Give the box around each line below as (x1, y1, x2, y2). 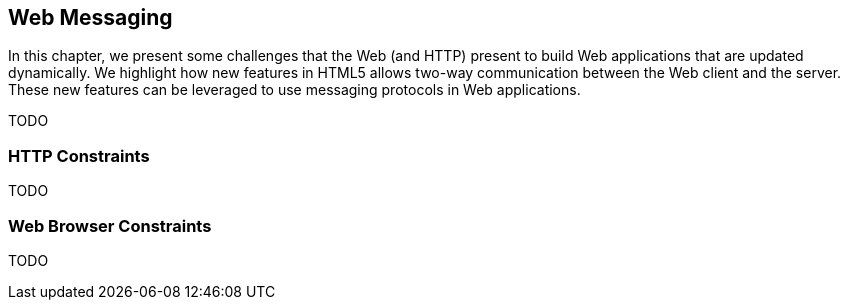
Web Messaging (8, 5, 173, 30)
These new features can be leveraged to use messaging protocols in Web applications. (8, 81, 581, 99)
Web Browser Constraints (8, 215, 212, 236)
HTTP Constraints (8, 145, 150, 166)
